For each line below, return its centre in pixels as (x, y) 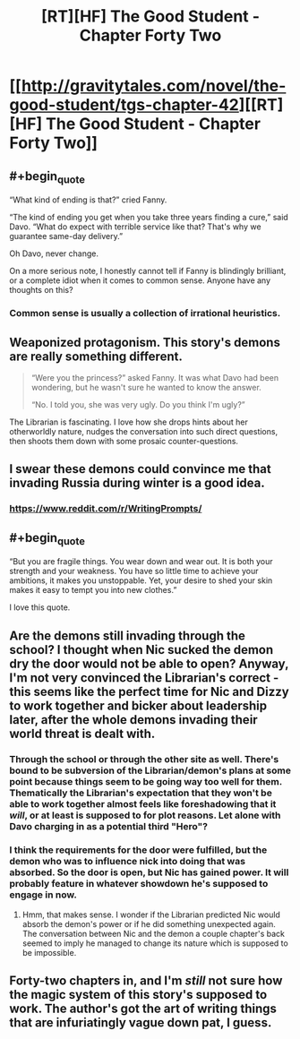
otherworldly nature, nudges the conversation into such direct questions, (144, 431)
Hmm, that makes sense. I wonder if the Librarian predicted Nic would (151, 914)
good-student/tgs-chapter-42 (124, 105)
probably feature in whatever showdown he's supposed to (139, 884)
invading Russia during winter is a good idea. (137, 483)
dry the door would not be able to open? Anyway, (149, 663)
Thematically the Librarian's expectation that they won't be (141, 793)
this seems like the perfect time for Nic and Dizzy (149, 691)
